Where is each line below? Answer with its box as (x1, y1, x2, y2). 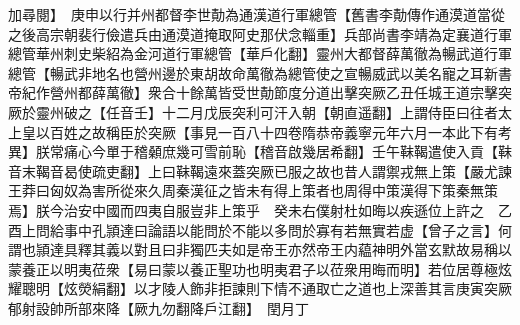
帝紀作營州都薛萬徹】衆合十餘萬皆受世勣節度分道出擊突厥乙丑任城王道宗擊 (8, 82, 498, 103)
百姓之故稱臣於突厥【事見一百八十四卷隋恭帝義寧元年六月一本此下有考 (49, 121, 512, 142)
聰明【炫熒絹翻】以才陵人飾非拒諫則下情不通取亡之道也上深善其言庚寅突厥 (21, 278, 512, 299)
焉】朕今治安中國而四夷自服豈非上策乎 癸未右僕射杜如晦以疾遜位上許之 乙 (8, 199, 512, 220)
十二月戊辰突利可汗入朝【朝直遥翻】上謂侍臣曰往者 (161, 101, 498, 122)
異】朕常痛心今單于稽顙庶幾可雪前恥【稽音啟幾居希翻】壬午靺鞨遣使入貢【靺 (8, 141, 512, 162)
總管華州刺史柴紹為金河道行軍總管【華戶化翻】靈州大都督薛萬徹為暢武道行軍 (8, 43, 512, 64)
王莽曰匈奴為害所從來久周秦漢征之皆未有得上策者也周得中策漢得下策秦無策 (8, 180, 498, 201)
